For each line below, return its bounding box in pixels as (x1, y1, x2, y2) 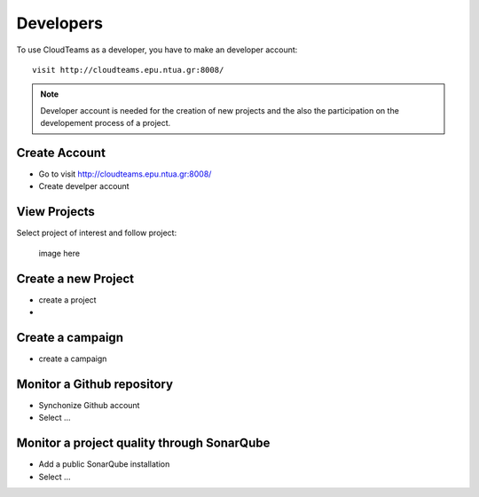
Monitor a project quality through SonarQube (16, 436, 271, 451)
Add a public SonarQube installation (38, 459, 170, 469)
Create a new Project (16, 271, 135, 286)
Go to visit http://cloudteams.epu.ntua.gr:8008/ (38, 169, 212, 179)
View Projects (16, 204, 95, 219)
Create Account (16, 145, 106, 160)
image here (38, 248, 80, 258)
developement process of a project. (40, 118, 171, 129)
